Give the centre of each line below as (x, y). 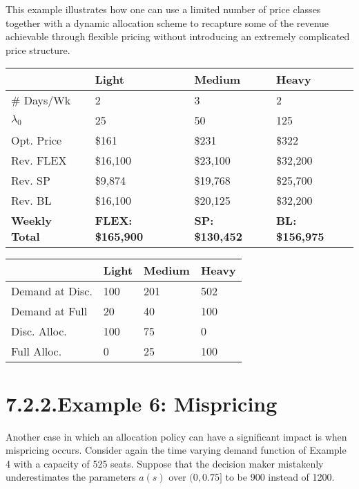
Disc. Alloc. (39, 331)
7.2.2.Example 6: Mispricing (142, 403)
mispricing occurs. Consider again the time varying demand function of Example (176, 450)
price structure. (38, 49)
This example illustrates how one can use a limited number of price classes (163, 9)
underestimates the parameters (71, 477)
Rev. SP (31, 181)
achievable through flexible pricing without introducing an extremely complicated (178, 36)
